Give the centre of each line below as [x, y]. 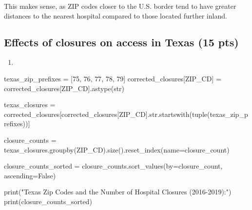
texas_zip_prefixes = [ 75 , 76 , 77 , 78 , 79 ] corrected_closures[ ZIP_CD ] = [113, 78]
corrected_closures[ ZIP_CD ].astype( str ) [64, 88]
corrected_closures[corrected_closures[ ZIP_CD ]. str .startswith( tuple [106, 114]
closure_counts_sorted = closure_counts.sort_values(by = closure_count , [113, 166]
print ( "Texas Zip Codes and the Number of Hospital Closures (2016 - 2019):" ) [118, 192]
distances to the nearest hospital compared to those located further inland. [116, 15]
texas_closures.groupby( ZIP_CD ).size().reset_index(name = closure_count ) [117, 149]
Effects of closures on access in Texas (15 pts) [121, 42]
